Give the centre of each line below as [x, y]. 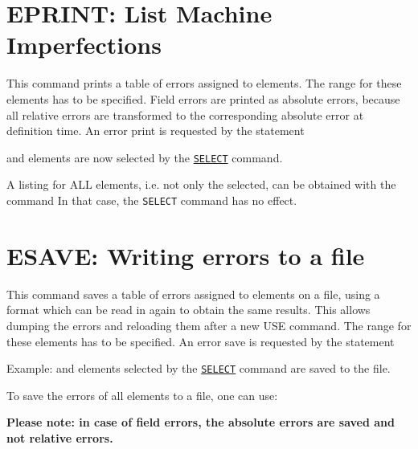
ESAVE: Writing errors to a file [186, 255]
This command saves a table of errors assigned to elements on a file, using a [193, 294]
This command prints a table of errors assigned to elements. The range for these [204, 83]
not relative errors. [60, 437]
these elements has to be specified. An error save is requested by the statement [201, 341]
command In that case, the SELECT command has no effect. [152, 200]
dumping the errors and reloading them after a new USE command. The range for [209, 325]
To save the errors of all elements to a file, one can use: [142, 395]
